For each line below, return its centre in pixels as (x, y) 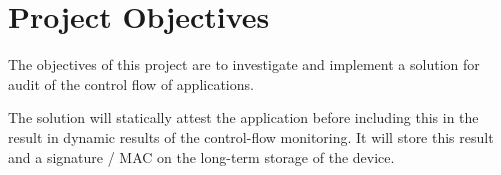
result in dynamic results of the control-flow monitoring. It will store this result (251, 136)
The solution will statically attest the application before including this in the (243, 117)
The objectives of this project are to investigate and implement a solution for (244, 64)
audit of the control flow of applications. (131, 83)
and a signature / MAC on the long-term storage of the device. (201, 156)
